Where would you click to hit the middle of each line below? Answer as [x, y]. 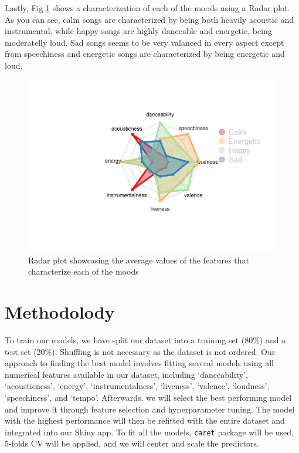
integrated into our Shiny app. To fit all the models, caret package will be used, [149, 432]
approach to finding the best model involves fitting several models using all [139, 363]
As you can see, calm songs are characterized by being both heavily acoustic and [149, 19]
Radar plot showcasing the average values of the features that [139, 260]
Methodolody [60, 312]
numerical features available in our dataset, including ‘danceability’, [126, 374]
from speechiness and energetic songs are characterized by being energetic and [145, 54]
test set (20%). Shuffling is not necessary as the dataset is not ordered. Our [140, 351]
